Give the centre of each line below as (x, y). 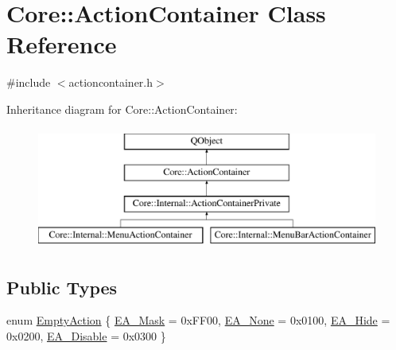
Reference (62, 44)
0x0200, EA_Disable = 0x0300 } (86, 336)
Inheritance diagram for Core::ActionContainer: (122, 109)
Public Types (62, 287)
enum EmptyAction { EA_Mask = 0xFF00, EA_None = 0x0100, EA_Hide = (198, 320)
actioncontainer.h (111, 82)
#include (29, 82)
